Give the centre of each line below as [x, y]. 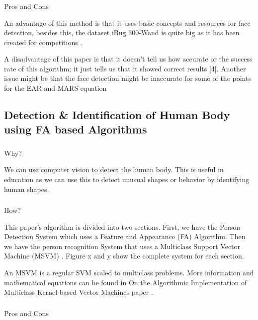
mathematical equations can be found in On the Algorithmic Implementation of [126, 282]
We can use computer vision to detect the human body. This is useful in [114, 169]
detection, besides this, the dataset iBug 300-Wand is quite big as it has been [122, 32]
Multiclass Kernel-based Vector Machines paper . [79, 292]
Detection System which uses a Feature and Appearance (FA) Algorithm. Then [125, 236]
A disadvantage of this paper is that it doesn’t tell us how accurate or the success [128, 59]
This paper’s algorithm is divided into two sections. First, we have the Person [122, 226]
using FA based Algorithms [76, 129]
